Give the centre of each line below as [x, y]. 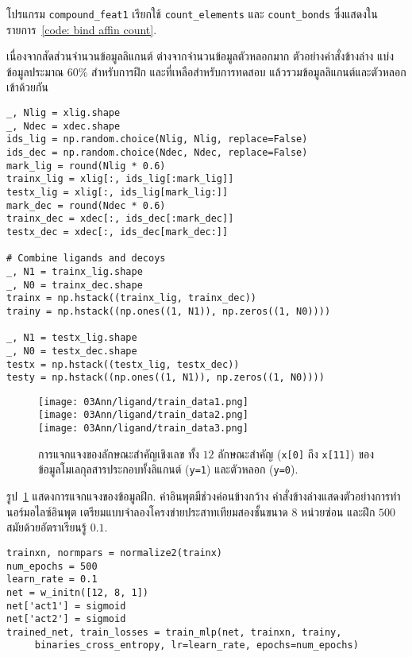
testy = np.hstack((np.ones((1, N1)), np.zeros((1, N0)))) [166, 378]
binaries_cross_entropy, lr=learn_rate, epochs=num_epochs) [196, 645]
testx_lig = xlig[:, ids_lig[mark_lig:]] [117, 192]
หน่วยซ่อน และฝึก [338, 511]
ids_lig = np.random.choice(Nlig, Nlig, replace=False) [157, 139]
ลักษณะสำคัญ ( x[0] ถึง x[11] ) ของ [296, 453]
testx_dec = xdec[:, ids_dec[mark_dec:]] [117, 232]
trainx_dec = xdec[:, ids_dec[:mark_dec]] [120, 219]
